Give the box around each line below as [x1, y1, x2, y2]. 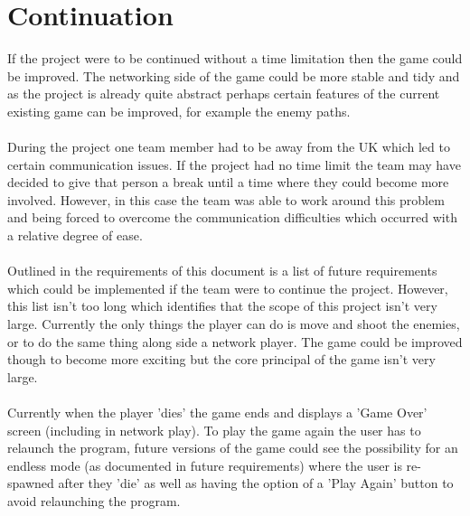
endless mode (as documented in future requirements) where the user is [7, 455, 402, 474]
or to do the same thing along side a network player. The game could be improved [7, 332, 463, 351]
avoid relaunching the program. [7, 491, 181, 510]
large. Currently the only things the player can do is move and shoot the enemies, [7, 314, 460, 333]
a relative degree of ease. [7, 226, 143, 245]
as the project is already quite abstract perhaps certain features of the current [7, 84, 440, 103]
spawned [7, 474, 54, 493]
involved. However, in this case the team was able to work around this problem [7, 190, 445, 209]
